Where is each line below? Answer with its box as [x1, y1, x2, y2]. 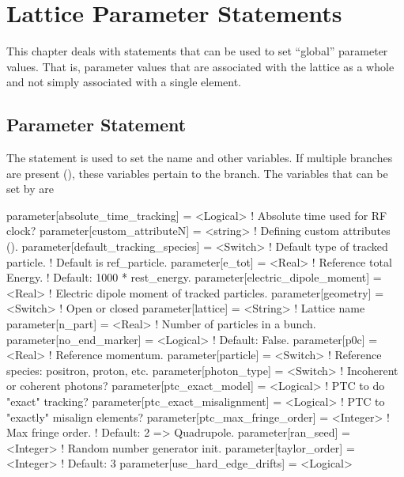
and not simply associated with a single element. [6, 74, 242, 90]
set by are [6, 180, 54, 197]
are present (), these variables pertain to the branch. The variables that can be [6, 165, 388, 181]
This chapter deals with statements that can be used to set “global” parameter [6, 43, 388, 59]
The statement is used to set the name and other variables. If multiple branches [6, 150, 393, 166]
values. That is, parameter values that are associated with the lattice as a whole [6, 58, 395, 74]
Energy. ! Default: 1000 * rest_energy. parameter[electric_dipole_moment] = [6, 269, 382, 286]
